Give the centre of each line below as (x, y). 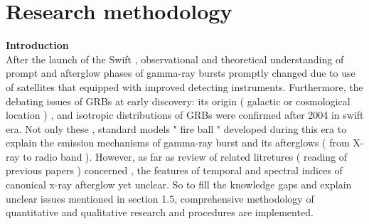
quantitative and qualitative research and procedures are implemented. (160, 212)
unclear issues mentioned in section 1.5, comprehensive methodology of (160, 198)
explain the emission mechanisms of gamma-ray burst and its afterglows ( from (178, 143)
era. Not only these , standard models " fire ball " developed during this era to (176, 128)
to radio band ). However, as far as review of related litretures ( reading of (185, 156)
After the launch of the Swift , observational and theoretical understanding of (175, 59)
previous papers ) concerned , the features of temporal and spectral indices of (174, 170)
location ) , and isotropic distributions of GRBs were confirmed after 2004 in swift (185, 115)
